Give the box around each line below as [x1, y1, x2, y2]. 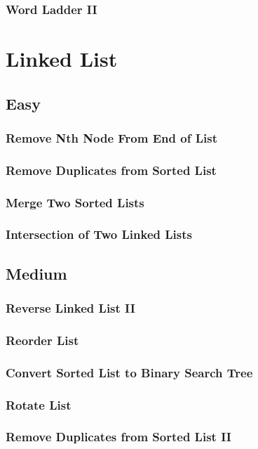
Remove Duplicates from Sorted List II [6, 428, 231, 445]
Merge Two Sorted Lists [6, 193, 144, 211]
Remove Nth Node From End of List [6, 129, 217, 146]
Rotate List [6, 396, 72, 413]
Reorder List [6, 331, 79, 349]
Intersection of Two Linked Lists [6, 226, 192, 243]
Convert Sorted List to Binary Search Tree [6, 363, 253, 381]
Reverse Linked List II [6, 299, 135, 317]
